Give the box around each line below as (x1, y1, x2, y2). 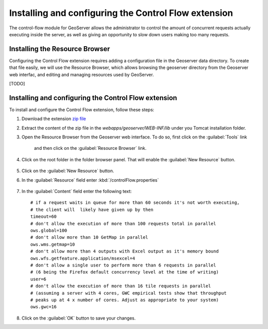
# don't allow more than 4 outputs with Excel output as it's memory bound (30, 249, 219, 254)
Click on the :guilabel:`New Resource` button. (21, 168, 114, 174)
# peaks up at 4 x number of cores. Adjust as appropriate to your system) (30, 297, 219, 303)
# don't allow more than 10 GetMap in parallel (30, 235, 148, 240)
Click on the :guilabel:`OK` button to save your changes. (21, 315, 136, 321)
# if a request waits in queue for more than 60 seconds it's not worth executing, (30, 200, 240, 205)
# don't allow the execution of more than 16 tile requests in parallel (30, 283, 211, 289)
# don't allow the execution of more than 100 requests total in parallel (30, 221, 216, 226)
